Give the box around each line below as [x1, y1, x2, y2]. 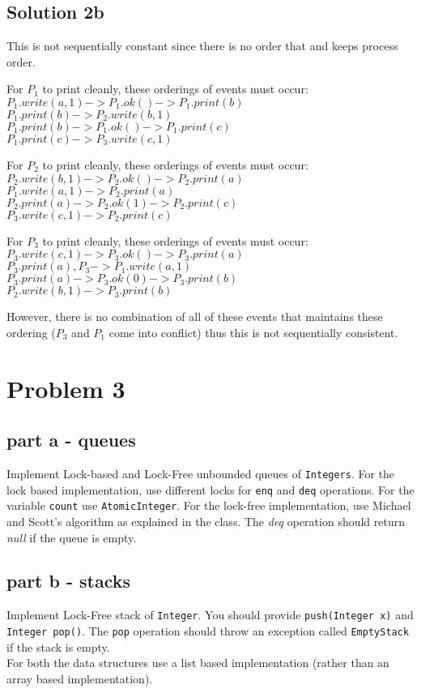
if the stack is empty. [6, 638, 110, 655]
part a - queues [6, 427, 136, 452]
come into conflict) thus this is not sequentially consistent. [108, 323, 398, 340]
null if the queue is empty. [6, 528, 137, 545]
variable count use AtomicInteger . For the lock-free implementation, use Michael [6, 497, 411, 514]
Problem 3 [6, 371, 125, 404]
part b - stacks [6, 568, 131, 593]
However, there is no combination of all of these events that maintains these [6, 308, 383, 325]
